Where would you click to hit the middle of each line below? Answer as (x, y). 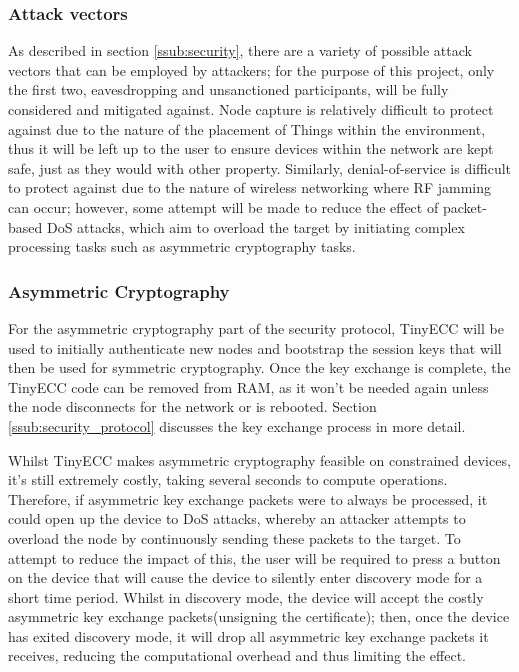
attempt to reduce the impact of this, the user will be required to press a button (254, 557)
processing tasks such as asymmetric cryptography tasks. (182, 246)
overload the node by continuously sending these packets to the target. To (234, 537)
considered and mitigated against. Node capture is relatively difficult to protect (251, 109)
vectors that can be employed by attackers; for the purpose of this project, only (251, 69)
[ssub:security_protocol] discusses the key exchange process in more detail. (237, 425)
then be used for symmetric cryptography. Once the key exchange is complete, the (259, 367)
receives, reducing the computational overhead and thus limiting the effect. (237, 655)
